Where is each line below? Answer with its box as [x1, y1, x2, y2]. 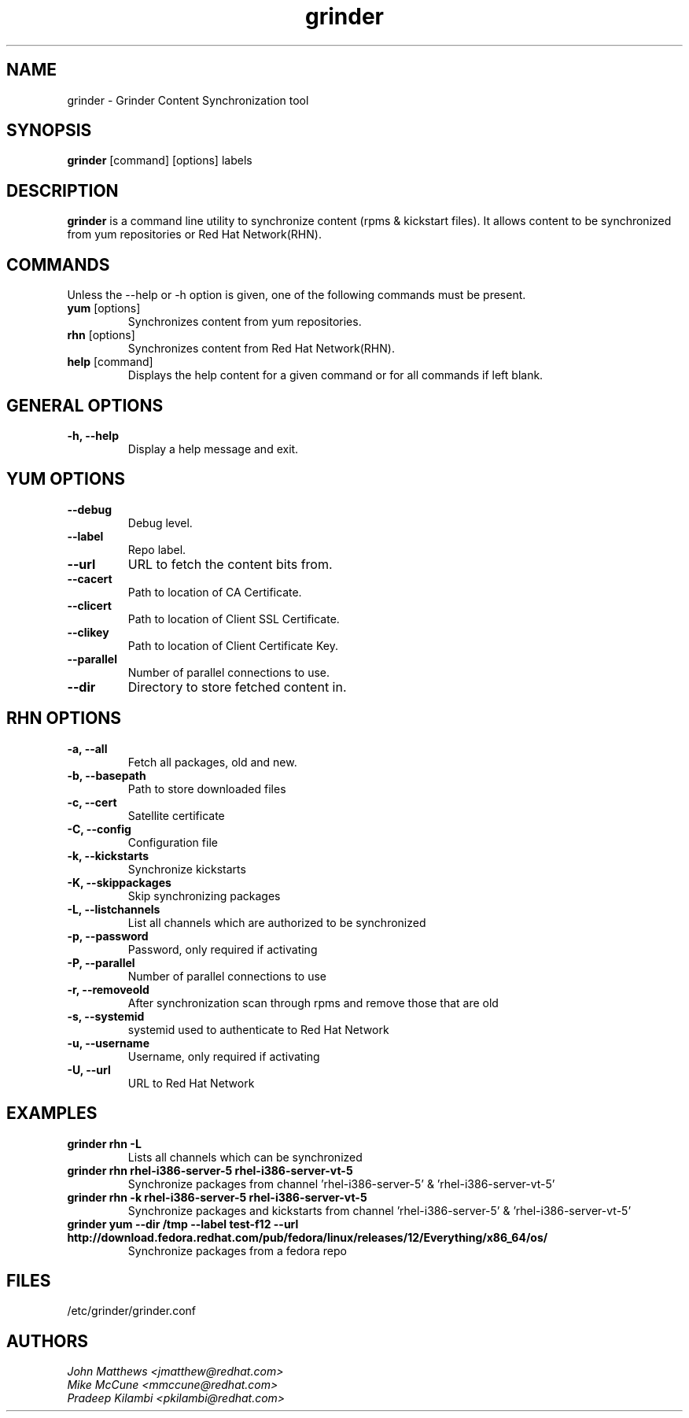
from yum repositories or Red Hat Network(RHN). [67, 227, 322, 242]
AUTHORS [6, 1331, 89, 1351]
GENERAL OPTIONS [6, 395, 164, 415]
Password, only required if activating [127, 942, 318, 956]
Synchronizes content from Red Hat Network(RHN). [127, 342, 395, 356]
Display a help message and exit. [127, 441, 299, 456]
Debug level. [127, 515, 193, 530]
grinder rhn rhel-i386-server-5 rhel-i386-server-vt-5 [67, 1163, 353, 1177]
